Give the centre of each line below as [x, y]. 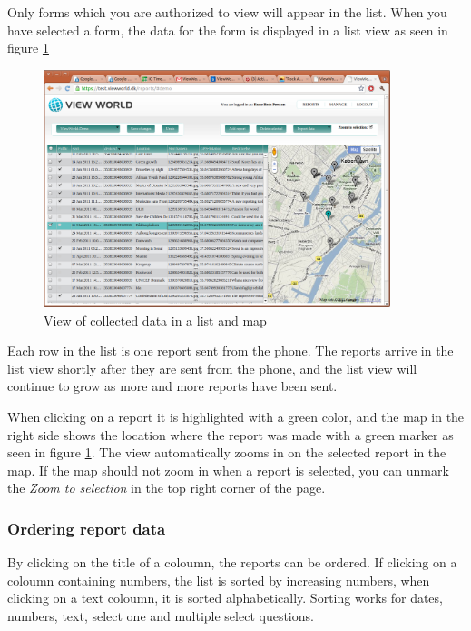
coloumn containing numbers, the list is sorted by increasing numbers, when [219, 580]
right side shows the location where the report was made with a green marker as [231, 434]
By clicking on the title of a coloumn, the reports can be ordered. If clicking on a [232, 562]
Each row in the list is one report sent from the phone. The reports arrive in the [231, 351]
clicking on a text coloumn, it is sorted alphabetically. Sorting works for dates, [225, 598]
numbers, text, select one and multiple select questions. [161, 615]
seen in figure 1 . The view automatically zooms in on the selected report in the [227, 452]
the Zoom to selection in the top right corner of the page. [167, 488]
